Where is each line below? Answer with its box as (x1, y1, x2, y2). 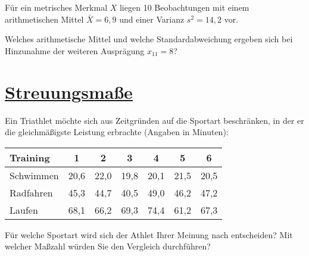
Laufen (10, 202, 38, 217)
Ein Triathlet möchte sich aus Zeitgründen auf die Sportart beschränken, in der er (5, 114, 304, 126)
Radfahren (10, 185, 53, 199)
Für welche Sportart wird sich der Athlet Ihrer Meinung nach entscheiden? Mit (5, 228, 293, 241)
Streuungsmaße (5, 79, 133, 104)
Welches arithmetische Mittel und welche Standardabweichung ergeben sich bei (5, 33, 293, 45)
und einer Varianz (119, 13, 185, 25)
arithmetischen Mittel (5, 13, 84, 25)
